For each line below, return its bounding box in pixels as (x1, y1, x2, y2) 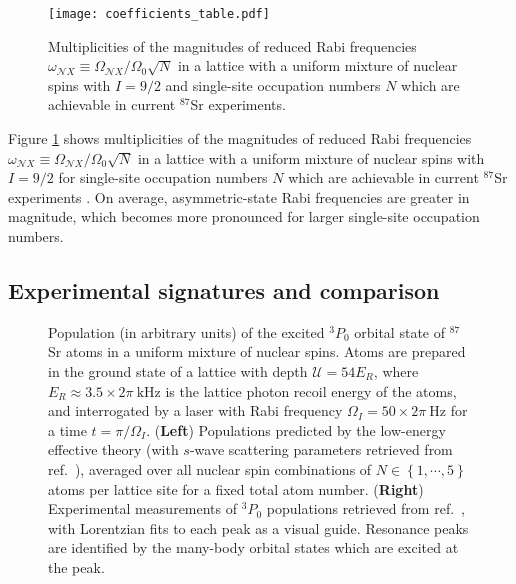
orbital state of (354, 321, 445, 342)
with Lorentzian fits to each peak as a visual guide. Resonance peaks (48, 517, 469, 538)
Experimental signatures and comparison (8, 274, 440, 305)
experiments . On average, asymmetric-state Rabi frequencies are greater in (8, 186, 470, 207)
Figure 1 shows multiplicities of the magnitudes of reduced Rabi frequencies (8, 128, 472, 149)
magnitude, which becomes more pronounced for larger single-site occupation (8, 206, 480, 227)
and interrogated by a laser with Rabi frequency (48, 400, 343, 421)
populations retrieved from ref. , (266, 498, 465, 519)
